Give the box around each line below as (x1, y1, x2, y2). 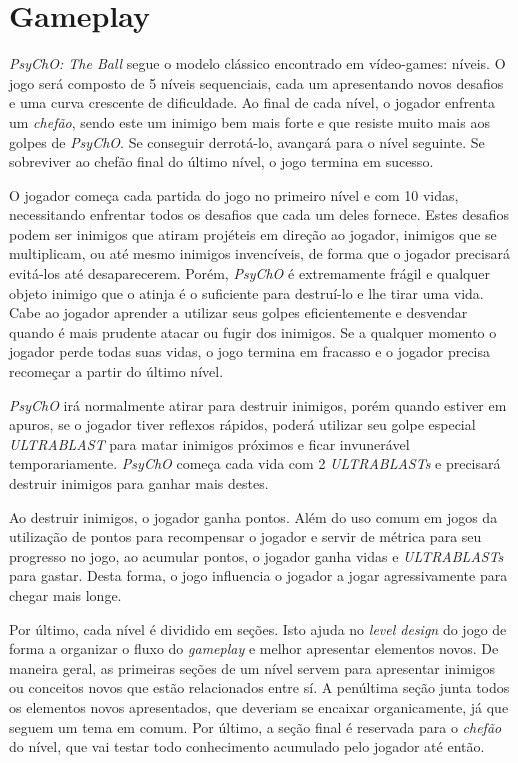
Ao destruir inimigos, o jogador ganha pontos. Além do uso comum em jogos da (9, 506, 498, 527)
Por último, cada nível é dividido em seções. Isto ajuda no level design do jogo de (9, 618, 507, 639)
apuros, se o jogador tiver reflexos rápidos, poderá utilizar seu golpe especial (9, 414, 476, 435)
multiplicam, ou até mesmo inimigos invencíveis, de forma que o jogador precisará (9, 243, 510, 264)
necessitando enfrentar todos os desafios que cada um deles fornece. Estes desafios (9, 204, 510, 225)
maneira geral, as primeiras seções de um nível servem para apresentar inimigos (9, 657, 496, 678)
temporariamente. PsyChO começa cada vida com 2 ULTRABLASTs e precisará (9, 453, 501, 474)
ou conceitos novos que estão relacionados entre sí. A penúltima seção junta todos (9, 677, 510, 698)
